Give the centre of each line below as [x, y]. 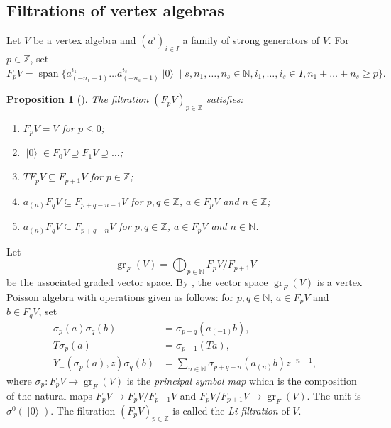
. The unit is [334, 395]
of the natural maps [50, 395]
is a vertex [340, 281]
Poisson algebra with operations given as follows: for [120, 296]
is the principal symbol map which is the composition [242, 380]
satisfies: [225, 99]
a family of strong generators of [251, 40]
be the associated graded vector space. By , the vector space [137, 281]
